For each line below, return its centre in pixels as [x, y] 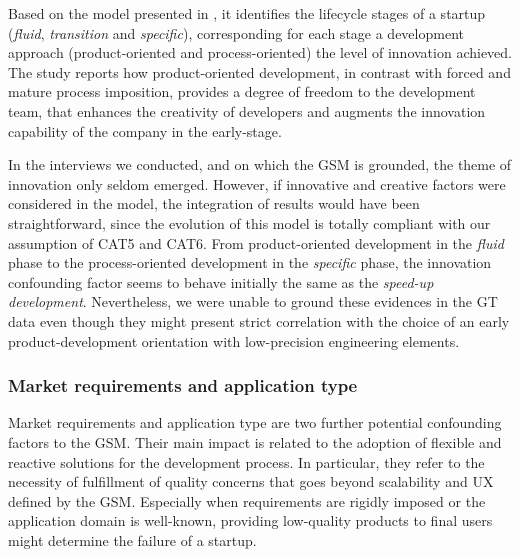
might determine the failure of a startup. [132, 539]
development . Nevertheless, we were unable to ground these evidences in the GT [253, 301]
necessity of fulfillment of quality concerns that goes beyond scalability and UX [251, 481]
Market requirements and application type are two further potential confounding [255, 422]
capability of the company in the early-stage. [145, 130]
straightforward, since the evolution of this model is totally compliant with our [249, 222]
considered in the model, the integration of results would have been [214, 203]
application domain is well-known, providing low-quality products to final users [250, 520]
